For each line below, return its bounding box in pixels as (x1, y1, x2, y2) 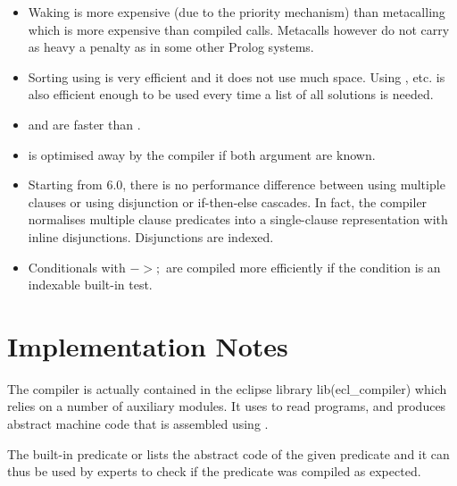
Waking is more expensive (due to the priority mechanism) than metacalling (28, 3, 445, 21)
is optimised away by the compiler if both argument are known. (28, 145, 376, 163)
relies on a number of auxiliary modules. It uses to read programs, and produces (7, 397, 446, 415)
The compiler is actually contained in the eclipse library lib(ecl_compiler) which (7, 379, 447, 398)
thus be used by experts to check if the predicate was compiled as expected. (7, 462, 421, 481)
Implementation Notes (7, 327, 288, 364)
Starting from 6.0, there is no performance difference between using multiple (28, 175, 445, 194)
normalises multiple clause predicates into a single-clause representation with (28, 210, 448, 229)
